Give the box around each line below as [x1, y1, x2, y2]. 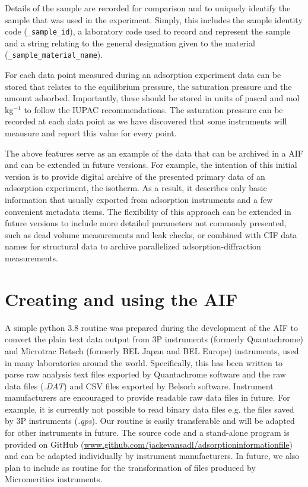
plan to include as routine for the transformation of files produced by [5, 461, 256, 473]
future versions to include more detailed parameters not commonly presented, [5, 217, 287, 229]
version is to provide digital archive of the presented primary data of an [5, 170, 265, 182]
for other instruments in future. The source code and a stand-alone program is [5, 426, 290, 439]
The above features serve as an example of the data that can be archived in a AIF [5, 146, 303, 159]
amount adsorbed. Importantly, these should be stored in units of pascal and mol [5, 92, 300, 104]
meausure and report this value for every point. [5, 127, 177, 139]
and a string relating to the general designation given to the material [5, 36, 255, 49]
